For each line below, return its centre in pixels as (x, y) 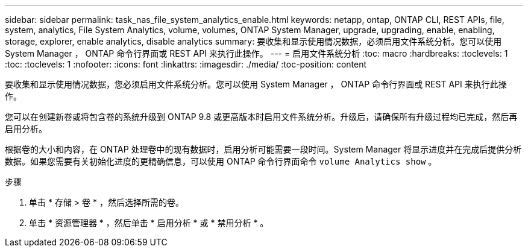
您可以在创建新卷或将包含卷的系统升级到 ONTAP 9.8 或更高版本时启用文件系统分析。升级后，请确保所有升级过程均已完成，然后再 (261, 117)
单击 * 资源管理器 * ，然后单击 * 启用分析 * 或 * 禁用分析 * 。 (149, 223)
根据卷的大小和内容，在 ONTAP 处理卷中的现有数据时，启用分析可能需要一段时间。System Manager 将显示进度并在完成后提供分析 (263, 149)
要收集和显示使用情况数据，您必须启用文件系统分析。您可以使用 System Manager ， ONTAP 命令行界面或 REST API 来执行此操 (256, 84)
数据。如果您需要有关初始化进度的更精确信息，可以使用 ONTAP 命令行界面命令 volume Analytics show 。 (221, 161)
